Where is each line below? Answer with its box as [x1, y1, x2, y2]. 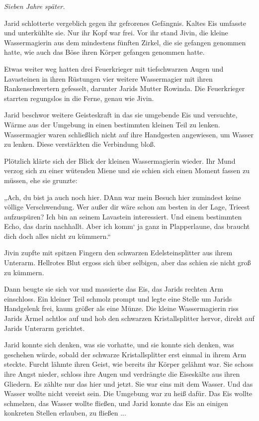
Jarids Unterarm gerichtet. [4, 322, 85, 333]
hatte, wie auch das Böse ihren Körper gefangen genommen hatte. [4, 47, 205, 57]
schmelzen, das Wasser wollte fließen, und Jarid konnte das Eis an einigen [4, 398, 228, 408]
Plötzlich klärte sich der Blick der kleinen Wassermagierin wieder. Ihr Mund [4, 155, 236, 166]
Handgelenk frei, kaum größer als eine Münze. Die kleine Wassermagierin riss [4, 303, 239, 314]
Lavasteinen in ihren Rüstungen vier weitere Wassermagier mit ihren [4, 73, 213, 84]
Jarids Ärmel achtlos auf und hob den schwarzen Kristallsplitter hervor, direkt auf [4, 313, 255, 323]
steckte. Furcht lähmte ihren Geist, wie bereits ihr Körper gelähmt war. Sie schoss [4, 359, 254, 369]
